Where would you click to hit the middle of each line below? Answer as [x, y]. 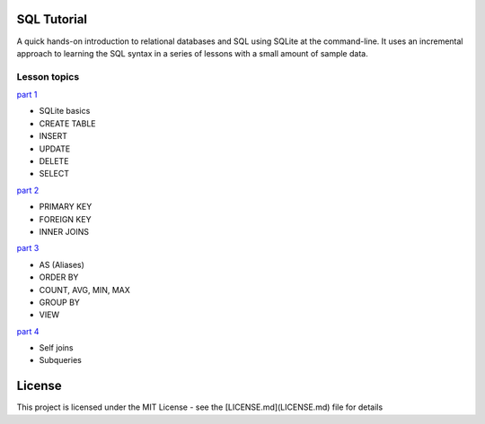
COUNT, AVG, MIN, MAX [84, 290]
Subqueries [61, 360]
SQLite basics [65, 111]
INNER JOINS [64, 231]
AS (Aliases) [62, 264]
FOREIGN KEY [65, 219]
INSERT [53, 136]
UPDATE [55, 149]
